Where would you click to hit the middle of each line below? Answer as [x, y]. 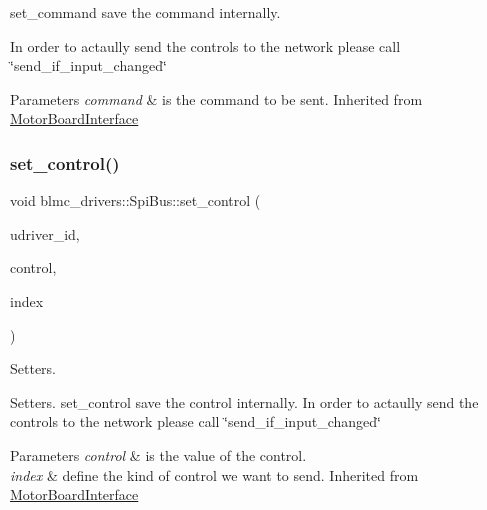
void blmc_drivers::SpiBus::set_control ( [135, 200]
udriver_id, [45, 233]
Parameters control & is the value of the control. [158, 454]
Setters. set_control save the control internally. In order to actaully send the [244, 401]
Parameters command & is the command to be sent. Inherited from [216, 98]
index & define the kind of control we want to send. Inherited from [214, 474]
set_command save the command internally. [145, 12]
